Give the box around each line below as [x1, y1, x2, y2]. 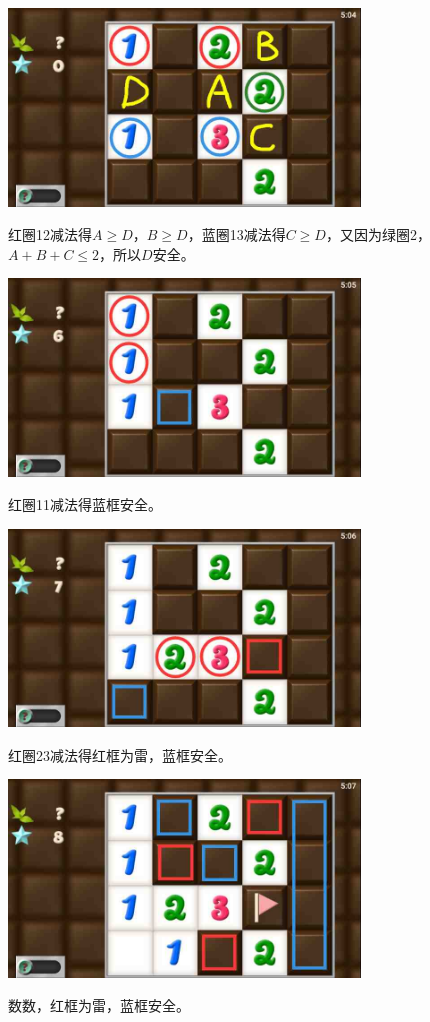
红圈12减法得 [8, 224, 92, 245]
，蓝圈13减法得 [187, 224, 286, 245]
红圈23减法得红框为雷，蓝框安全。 [8, 744, 232, 765]
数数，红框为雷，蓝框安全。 [8, 995, 190, 1016]
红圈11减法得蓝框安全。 [8, 494, 162, 515]
